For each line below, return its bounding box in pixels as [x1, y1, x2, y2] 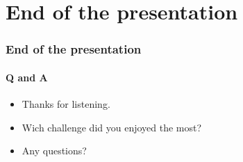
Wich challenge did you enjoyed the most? [22, 120, 202, 134]
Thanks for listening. [22, 97, 110, 111]
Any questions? [22, 143, 87, 158]
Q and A [6, 70, 48, 84]
